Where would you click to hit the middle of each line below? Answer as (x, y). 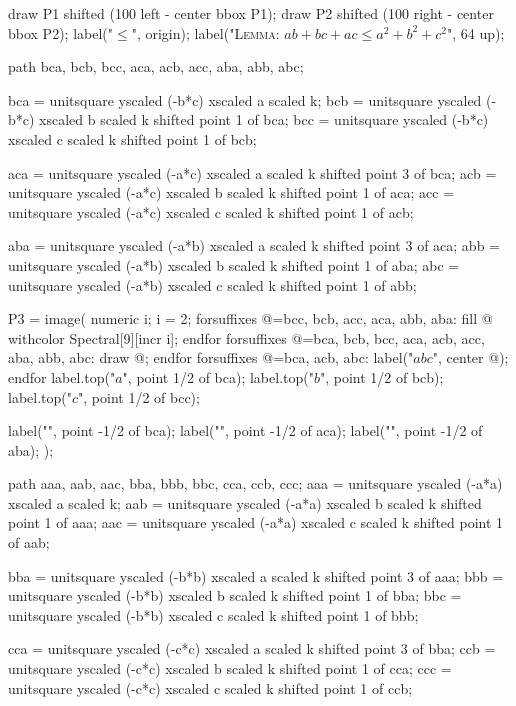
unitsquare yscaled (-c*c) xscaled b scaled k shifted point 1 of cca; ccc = (230, 668)
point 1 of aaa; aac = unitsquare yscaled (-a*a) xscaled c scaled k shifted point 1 (256, 522)
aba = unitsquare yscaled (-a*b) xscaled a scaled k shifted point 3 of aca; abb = (254, 245)
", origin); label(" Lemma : (205, 32)
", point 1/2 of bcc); (139, 396)
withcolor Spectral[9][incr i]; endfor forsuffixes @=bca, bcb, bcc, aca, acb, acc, (246, 337)
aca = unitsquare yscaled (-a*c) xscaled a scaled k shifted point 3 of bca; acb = (252, 172)
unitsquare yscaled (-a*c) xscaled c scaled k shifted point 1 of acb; (211, 211)
